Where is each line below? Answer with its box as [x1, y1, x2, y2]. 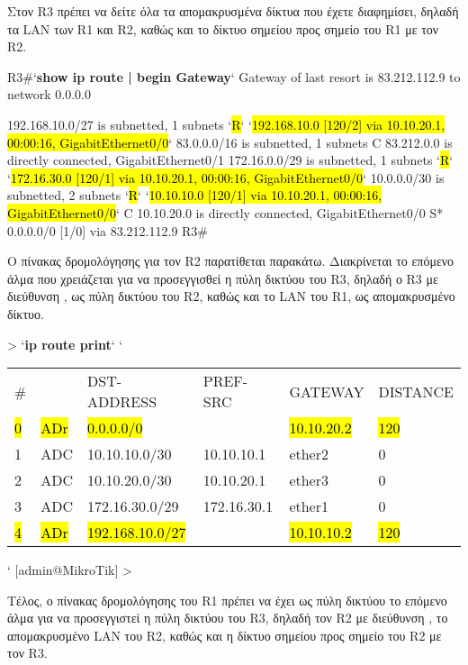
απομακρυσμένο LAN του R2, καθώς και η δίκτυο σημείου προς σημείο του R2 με [7, 625, 442, 644]
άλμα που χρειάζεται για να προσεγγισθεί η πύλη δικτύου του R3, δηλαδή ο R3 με [7, 269, 438, 287]
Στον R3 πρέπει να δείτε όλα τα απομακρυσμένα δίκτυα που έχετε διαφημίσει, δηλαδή [7, 2, 459, 20]
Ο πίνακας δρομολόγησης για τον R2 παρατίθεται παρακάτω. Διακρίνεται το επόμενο [7, 251, 454, 270]
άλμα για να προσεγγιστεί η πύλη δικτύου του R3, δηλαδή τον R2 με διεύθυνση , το [7, 608, 448, 627]
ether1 [289, 496, 328, 517]
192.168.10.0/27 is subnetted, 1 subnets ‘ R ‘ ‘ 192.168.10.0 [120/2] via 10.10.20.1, [7, 114, 445, 133]
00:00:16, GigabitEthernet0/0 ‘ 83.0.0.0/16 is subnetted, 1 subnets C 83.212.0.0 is [7, 132, 453, 151]
